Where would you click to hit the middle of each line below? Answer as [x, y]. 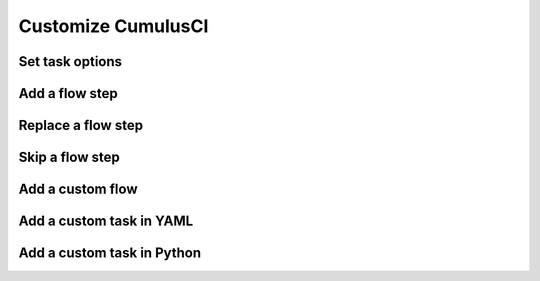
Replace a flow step [81, 125]
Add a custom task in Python [110, 253]
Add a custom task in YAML [106, 221]
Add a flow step [68, 93]
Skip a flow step [69, 157]
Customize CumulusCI [113, 26]
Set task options [70, 61]
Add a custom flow [78, 189]
